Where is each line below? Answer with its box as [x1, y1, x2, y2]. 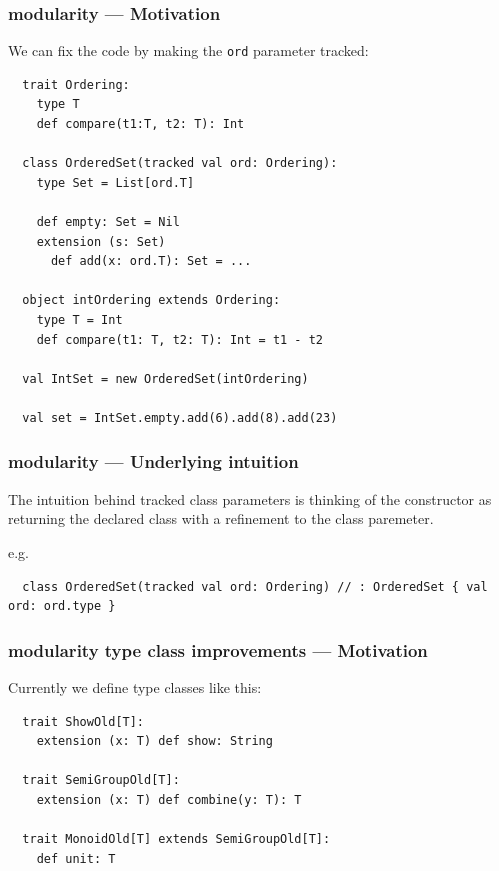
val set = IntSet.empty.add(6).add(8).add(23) [22, 410, 338, 425]
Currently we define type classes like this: [8, 676, 262, 697]
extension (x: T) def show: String [36, 734, 273, 749]
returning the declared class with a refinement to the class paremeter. [8, 508, 434, 529]
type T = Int [36, 313, 123, 327]
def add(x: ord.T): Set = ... [50, 254, 252, 269]
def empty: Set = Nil [36, 215, 180, 230]
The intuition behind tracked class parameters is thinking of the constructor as [8, 488, 492, 509]
